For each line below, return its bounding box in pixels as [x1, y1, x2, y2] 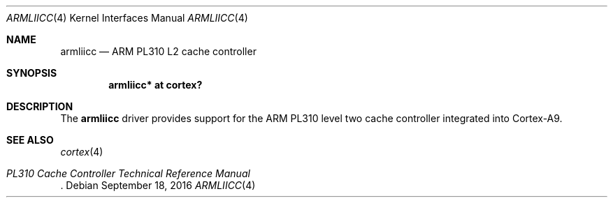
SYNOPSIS [6, 67, 57, 79]
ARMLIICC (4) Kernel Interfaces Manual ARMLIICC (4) [6, 12, 248, 24]
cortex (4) [60, 146, 103, 158]
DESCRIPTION [6, 100, 73, 112]
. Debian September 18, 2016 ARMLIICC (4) [60, 179, 256, 191]
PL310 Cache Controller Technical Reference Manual [6, 167, 250, 179]
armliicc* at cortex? [108, 79, 203, 91]
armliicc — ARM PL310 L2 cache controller [60, 45, 257, 57]
